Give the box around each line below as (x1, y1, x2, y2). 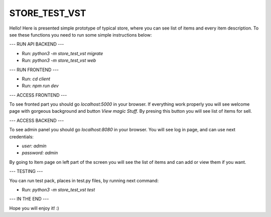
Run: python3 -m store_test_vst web (22, 58, 96, 64)
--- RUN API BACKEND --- (9, 41, 64, 47)
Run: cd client (22, 76, 50, 82)
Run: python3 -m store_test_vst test (22, 186, 95, 192)
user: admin (22, 143, 47, 149)
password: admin (22, 150, 58, 156)
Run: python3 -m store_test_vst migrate (22, 50, 103, 56)
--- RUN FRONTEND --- (9, 67, 59, 73)
